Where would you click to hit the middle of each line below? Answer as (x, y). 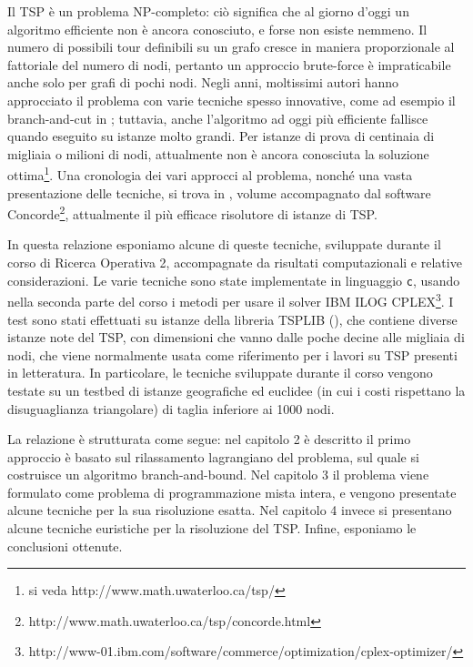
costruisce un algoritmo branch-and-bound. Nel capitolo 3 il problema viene (218, 475)
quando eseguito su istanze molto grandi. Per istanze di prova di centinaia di (221, 136)
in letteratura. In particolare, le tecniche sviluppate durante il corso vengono (220, 373)
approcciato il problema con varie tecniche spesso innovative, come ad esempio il (231, 100)
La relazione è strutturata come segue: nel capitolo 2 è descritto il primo (209, 439)
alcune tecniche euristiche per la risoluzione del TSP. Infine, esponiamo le (212, 528)
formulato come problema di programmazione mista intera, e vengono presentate (232, 492)
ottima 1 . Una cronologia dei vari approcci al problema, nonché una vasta (210, 173)
